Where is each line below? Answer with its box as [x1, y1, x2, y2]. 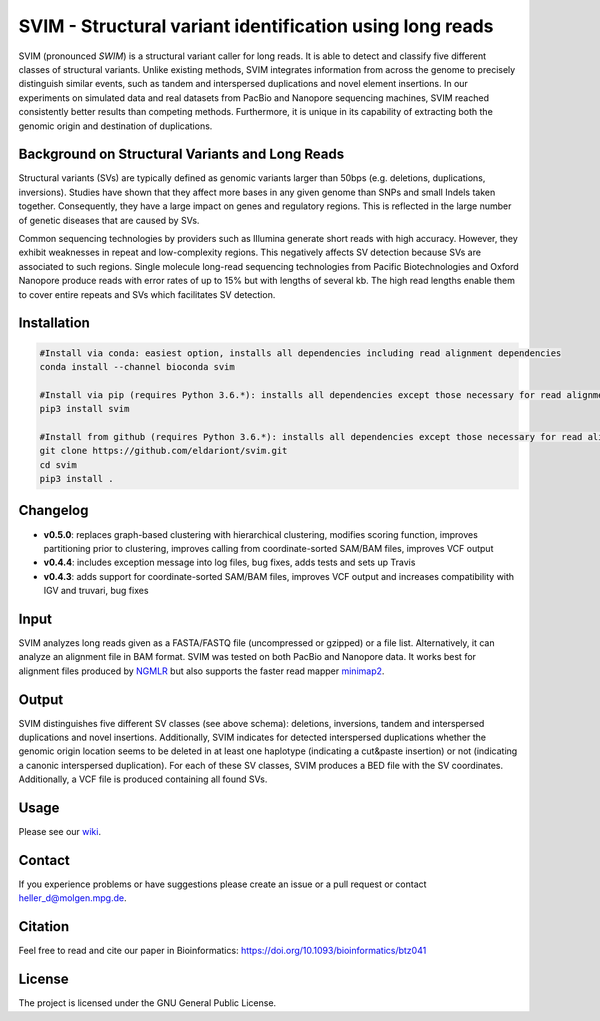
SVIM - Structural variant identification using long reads [18, 15, 494, 37]
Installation [18, 315, 90, 332]
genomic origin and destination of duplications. [18, 120, 213, 132]
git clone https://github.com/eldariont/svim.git [39, 445, 288, 457]
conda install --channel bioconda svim [39, 361, 235, 372]
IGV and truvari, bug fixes [43, 585, 149, 597]
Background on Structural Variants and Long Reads [18, 146, 345, 163]
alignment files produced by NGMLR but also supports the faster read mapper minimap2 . [18, 665, 385, 677]
